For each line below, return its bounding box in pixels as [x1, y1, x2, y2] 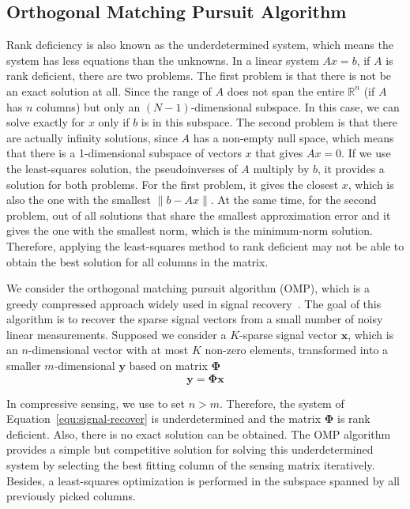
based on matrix [129, 357, 208, 374]
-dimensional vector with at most [28, 341, 189, 358]
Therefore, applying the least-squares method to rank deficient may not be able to [6, 237, 404, 254]
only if [98, 114, 130, 130]
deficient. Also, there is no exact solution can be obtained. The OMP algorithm [6, 425, 391, 442]
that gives [255, 145, 303, 161]
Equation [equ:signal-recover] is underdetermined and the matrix [6, 410, 322, 427]
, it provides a [317, 160, 385, 176]
